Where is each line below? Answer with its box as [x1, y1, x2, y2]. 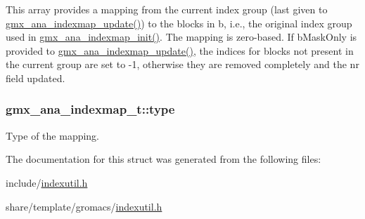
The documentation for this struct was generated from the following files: [6, 152, 321, 166]
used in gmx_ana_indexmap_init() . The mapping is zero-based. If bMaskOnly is [6, 29, 357, 44]
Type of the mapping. [6, 128, 100, 142]
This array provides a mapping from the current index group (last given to [6, 2, 328, 16]
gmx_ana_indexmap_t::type [6, 100, 175, 118]
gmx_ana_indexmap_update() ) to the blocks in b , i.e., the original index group [6, 15, 352, 30]
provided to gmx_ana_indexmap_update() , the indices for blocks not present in [6, 43, 354, 58]
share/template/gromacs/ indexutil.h [6, 199, 162, 213]
